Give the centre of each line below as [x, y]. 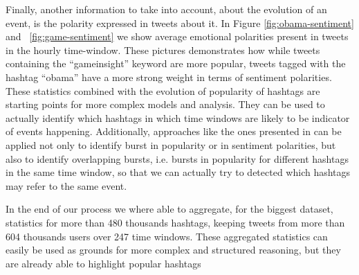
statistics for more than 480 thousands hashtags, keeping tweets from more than [175, 222]
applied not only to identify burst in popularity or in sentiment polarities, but [171, 144]
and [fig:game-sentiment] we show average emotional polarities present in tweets [177, 36]
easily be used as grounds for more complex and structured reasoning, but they [173, 250]
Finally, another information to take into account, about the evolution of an [166, 9]
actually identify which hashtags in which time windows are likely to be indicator [178, 117]
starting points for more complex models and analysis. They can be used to [165, 104]
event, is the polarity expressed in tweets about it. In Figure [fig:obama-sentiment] [180, 23]
